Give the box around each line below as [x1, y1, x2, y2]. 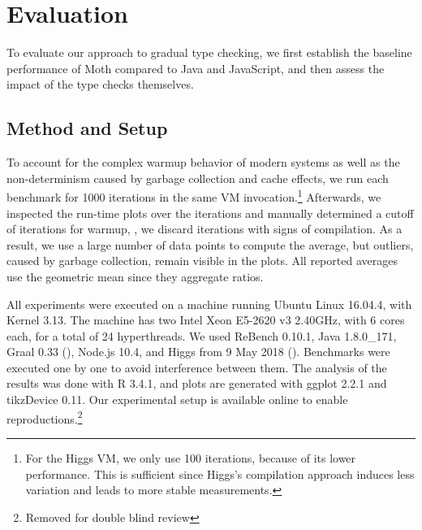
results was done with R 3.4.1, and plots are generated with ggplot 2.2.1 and [6, 375, 387, 392]
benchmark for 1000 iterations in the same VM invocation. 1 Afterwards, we [6, 186, 381, 205]
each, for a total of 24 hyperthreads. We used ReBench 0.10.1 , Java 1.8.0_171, [6, 327, 397, 344]
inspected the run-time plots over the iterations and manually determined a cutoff [6, 204, 414, 221]
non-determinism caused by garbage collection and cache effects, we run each [6, 169, 389, 186]
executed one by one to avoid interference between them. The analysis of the [6, 358, 387, 376]
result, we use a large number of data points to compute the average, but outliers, [6, 236, 414, 253]
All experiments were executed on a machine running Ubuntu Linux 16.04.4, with [6, 295, 412, 312]
